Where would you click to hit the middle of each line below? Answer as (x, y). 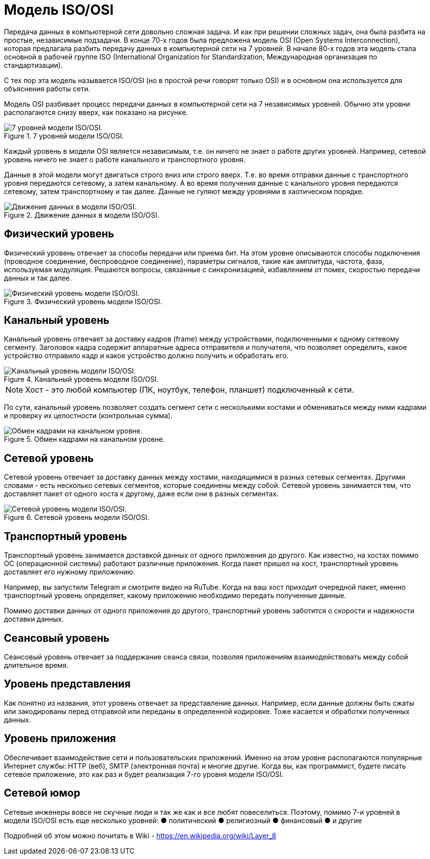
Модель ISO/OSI (59, 10)
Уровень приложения (60, 739)
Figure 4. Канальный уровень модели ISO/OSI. (81, 379)
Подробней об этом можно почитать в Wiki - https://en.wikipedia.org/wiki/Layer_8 (140, 835)
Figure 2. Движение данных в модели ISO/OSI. (82, 215)
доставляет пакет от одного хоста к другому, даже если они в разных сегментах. (141, 494)
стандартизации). (33, 65)
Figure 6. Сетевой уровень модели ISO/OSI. (77, 517)
